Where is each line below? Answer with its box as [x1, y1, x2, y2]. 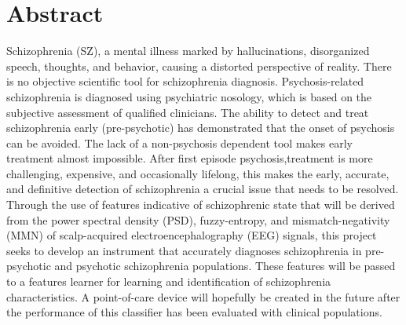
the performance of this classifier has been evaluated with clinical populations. [6, 304, 382, 320]
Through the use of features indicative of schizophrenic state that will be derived [6, 196, 395, 213]
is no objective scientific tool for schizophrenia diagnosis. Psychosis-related [6, 73, 364, 89]
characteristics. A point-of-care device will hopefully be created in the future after [6, 288, 401, 305]
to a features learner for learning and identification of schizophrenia [6, 273, 331, 290]
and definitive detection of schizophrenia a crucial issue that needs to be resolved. [6, 181, 399, 197]
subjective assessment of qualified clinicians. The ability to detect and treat [6, 104, 369, 120]
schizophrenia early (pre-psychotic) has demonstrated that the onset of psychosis [6, 119, 395, 136]
